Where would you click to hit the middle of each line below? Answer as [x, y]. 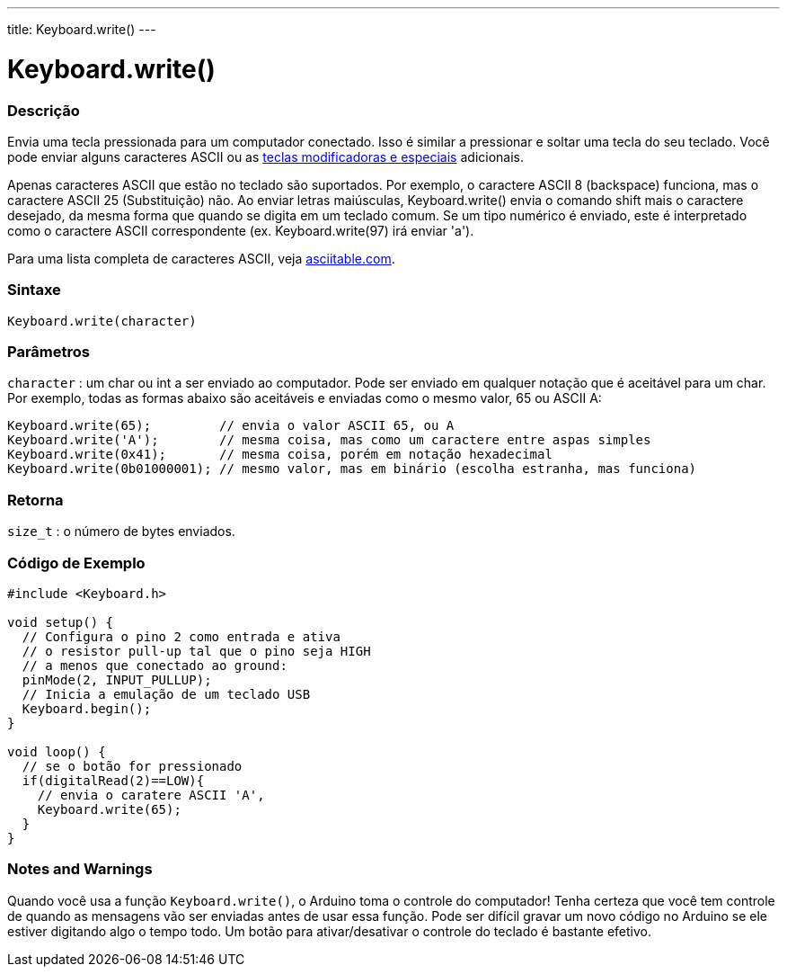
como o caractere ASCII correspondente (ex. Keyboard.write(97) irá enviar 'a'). [241, 230]
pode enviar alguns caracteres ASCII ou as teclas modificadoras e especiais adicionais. [266, 156]
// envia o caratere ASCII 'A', [151, 795]
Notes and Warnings [80, 869]
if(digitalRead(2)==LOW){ [113, 780]
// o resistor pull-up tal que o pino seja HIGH [196, 651]
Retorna [35, 500]
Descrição [44, 110]
